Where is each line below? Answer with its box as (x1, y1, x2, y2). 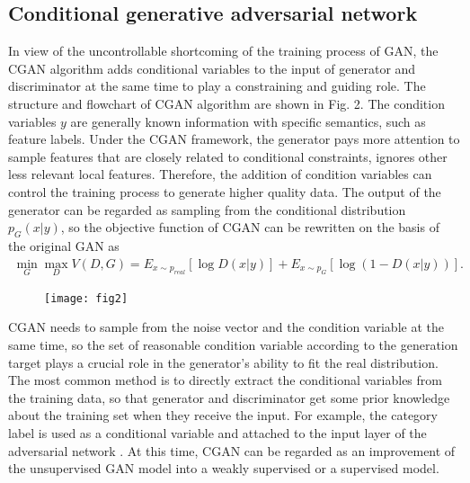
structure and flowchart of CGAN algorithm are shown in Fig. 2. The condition (8, 94, 445, 112)
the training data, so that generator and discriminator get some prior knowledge (8, 388, 450, 407)
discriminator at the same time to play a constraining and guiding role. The (8, 76, 426, 95)
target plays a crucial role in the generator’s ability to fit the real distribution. (8, 353, 439, 371)
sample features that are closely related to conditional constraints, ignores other (8, 147, 448, 165)
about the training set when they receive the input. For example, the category (8, 406, 438, 425)
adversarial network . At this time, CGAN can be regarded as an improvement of (8, 441, 456, 460)
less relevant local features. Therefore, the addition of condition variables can (8, 165, 432, 183)
